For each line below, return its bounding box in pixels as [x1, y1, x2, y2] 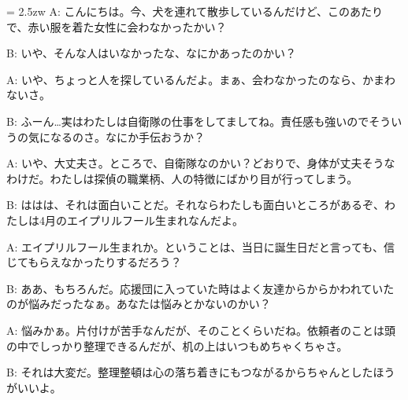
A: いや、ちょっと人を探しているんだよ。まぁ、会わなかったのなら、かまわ [6, 71, 395, 87]
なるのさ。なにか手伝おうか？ [50, 128, 205, 145]
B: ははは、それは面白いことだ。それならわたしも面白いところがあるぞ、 [6, 196, 385, 213]
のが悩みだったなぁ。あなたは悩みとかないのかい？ [6, 295, 271, 312]
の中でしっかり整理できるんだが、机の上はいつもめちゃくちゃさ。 [6, 337, 348, 354]
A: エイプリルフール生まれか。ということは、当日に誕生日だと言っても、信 [6, 238, 395, 255]
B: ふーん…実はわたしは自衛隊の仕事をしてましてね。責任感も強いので [6, 112, 369, 129]
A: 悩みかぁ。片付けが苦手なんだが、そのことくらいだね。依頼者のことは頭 [6, 321, 396, 338]
